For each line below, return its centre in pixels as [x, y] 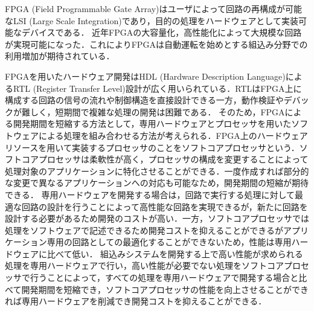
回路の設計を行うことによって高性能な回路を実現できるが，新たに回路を [165, 206]
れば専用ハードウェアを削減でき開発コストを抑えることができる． [136, 301]
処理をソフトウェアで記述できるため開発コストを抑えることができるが [144, 230]
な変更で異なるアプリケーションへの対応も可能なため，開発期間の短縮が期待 [157, 183]
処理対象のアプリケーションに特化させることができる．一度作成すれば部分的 [157, 171]
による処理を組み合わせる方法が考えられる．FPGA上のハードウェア [173, 135]
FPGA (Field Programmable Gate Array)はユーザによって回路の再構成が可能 [154, 8]
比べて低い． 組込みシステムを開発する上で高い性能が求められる [175, 253]
